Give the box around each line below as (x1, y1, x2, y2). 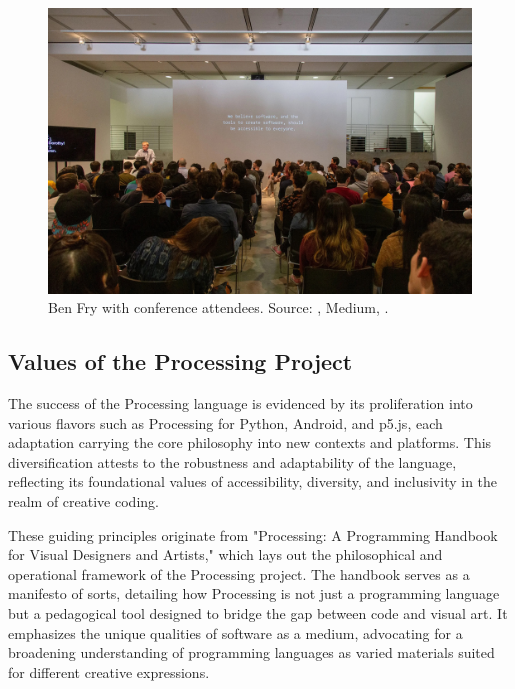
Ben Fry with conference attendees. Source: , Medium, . (48, 297, 389, 318)
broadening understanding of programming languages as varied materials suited (8, 642, 495, 663)
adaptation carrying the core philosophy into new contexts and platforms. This (8, 432, 492, 453)
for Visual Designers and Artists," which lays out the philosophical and (8, 544, 443, 565)
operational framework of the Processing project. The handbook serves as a (8, 563, 470, 584)
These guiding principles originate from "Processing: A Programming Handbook (8, 524, 498, 545)
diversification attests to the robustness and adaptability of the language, (8, 451, 457, 472)
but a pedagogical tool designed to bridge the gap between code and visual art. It (8, 603, 508, 624)
